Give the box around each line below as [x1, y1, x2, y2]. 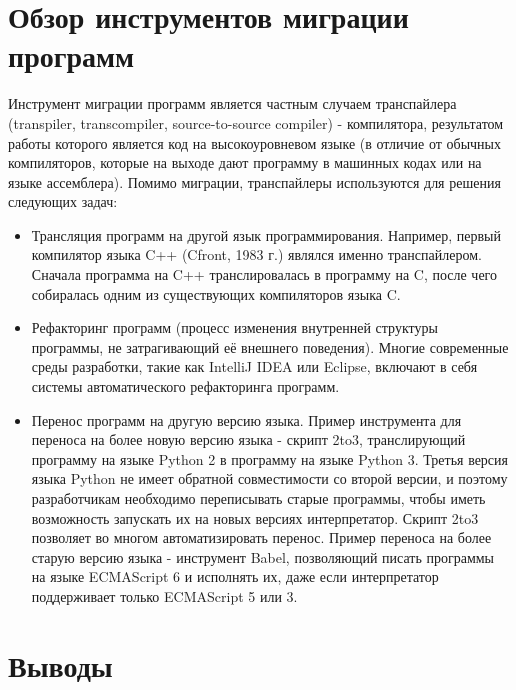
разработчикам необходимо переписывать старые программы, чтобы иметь [31, 488, 486, 508]
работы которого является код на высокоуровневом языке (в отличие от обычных [8, 132, 502, 153]
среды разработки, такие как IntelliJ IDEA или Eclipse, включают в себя [31, 356, 478, 377]
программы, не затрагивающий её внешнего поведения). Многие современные [31, 336, 509, 357]
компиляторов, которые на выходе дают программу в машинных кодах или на [8, 152, 482, 173]
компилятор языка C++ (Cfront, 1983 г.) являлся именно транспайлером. [31, 244, 482, 265]
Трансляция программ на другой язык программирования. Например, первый [31, 224, 502, 245]
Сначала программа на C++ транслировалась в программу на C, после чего [31, 264, 497, 285]
